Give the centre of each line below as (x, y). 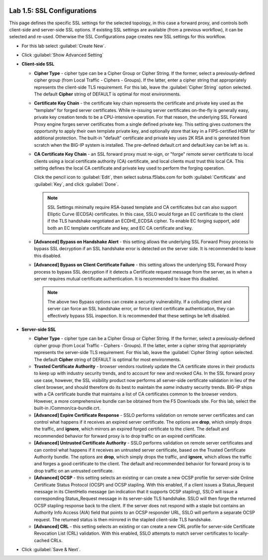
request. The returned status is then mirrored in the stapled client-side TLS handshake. (123, 519)
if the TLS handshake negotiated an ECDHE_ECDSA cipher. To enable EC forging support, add (143, 221)
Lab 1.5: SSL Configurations (53, 11)
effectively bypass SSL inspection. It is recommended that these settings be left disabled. (139, 315)
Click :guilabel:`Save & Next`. (51, 550)
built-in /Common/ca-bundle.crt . (67, 408)
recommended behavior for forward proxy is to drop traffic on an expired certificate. (120, 436)
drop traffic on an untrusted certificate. (74, 470)
